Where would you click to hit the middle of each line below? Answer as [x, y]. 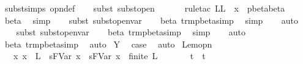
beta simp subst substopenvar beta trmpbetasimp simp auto [151, 20]
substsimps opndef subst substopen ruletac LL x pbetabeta [145, 8]
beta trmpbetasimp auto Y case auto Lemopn [108, 44]
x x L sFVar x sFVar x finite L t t [109, 56]
